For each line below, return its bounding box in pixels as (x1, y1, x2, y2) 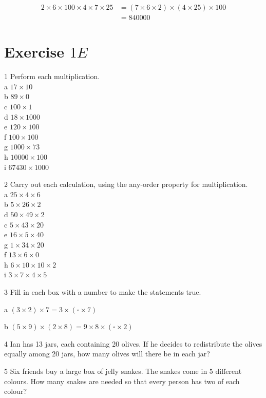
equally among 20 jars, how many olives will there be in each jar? (4, 348, 210, 359)
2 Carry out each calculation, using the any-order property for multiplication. (4, 179, 248, 189)
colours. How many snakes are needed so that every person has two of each (4, 375, 240, 386)
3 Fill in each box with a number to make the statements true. (4, 287, 201, 297)
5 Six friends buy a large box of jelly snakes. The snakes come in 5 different (4, 366, 242, 376)
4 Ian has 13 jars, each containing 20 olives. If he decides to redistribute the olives (4, 338, 262, 349)
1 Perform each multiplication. (4, 71, 100, 82)
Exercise (4, 41, 64, 62)
